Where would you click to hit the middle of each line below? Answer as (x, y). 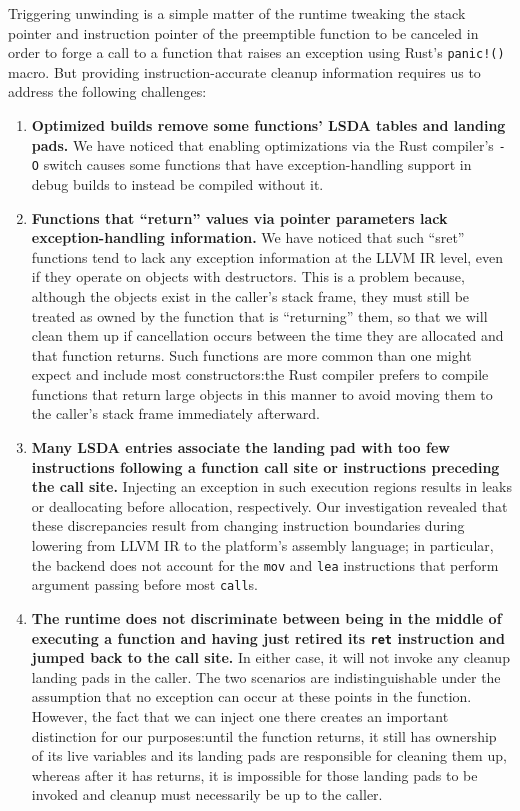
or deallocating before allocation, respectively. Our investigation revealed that (269, 505)
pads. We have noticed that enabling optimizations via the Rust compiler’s (262, 144)
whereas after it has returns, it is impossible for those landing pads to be (254, 774)
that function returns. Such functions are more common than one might (251, 354)
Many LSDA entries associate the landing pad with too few (240, 447)
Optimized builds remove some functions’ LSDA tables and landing (268, 125)
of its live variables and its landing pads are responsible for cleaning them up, (269, 755)
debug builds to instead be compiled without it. (177, 183)
